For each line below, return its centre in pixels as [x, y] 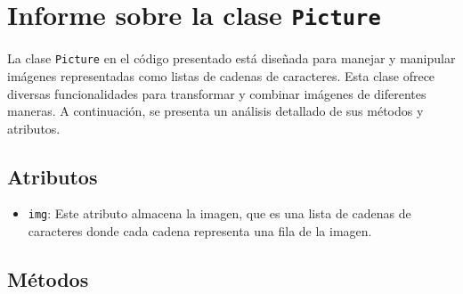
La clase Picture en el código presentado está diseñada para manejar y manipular [231, 58]
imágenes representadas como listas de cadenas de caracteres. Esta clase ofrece [221, 75]
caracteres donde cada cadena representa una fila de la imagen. [200, 231]
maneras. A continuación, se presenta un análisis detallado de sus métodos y [215, 111]
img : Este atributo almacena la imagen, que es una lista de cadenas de [219, 213]
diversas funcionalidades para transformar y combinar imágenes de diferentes [217, 93]
